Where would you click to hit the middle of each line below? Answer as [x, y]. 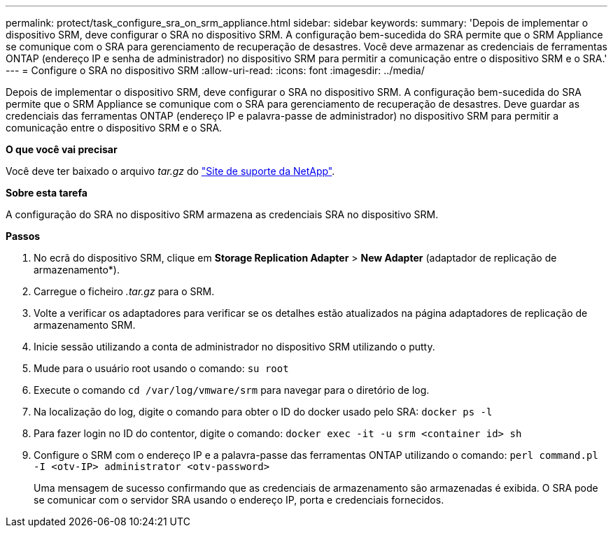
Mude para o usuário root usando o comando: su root [161, 368]
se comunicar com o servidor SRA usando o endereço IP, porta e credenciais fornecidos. [239, 500]
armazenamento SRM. [85, 325]
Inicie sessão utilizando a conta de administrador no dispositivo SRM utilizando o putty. [234, 347]
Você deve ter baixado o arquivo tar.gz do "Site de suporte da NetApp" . [170, 171]
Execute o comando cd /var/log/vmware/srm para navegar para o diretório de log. [232, 390]
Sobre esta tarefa [47, 193]
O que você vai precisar [62, 149]
